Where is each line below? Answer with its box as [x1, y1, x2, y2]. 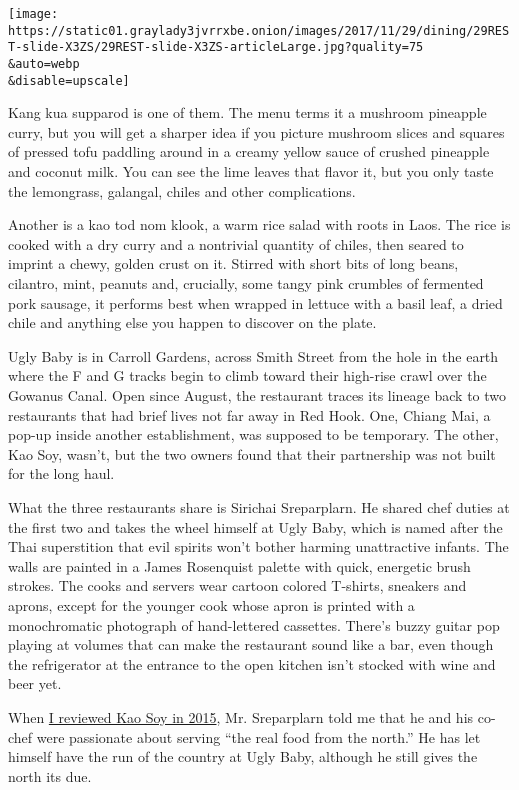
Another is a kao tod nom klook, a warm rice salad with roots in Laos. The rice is [8, 214, 511, 235]
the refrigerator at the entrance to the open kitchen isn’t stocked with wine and [8, 653, 496, 674]
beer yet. [8, 673, 62, 694]
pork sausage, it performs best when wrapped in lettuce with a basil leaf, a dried [8, 292, 503, 313]
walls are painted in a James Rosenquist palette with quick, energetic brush [8, 555, 471, 576]
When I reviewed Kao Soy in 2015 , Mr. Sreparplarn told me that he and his [8, 706, 474, 727]
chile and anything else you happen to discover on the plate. [8, 312, 377, 333]
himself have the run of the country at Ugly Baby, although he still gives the [8, 746, 478, 767]
